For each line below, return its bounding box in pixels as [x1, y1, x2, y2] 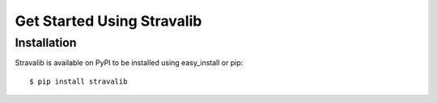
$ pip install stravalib [29, 76, 128, 86]
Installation [15, 35, 77, 50]
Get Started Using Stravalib [15, 12, 202, 30]
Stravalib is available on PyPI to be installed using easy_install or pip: [15, 58, 244, 68]
